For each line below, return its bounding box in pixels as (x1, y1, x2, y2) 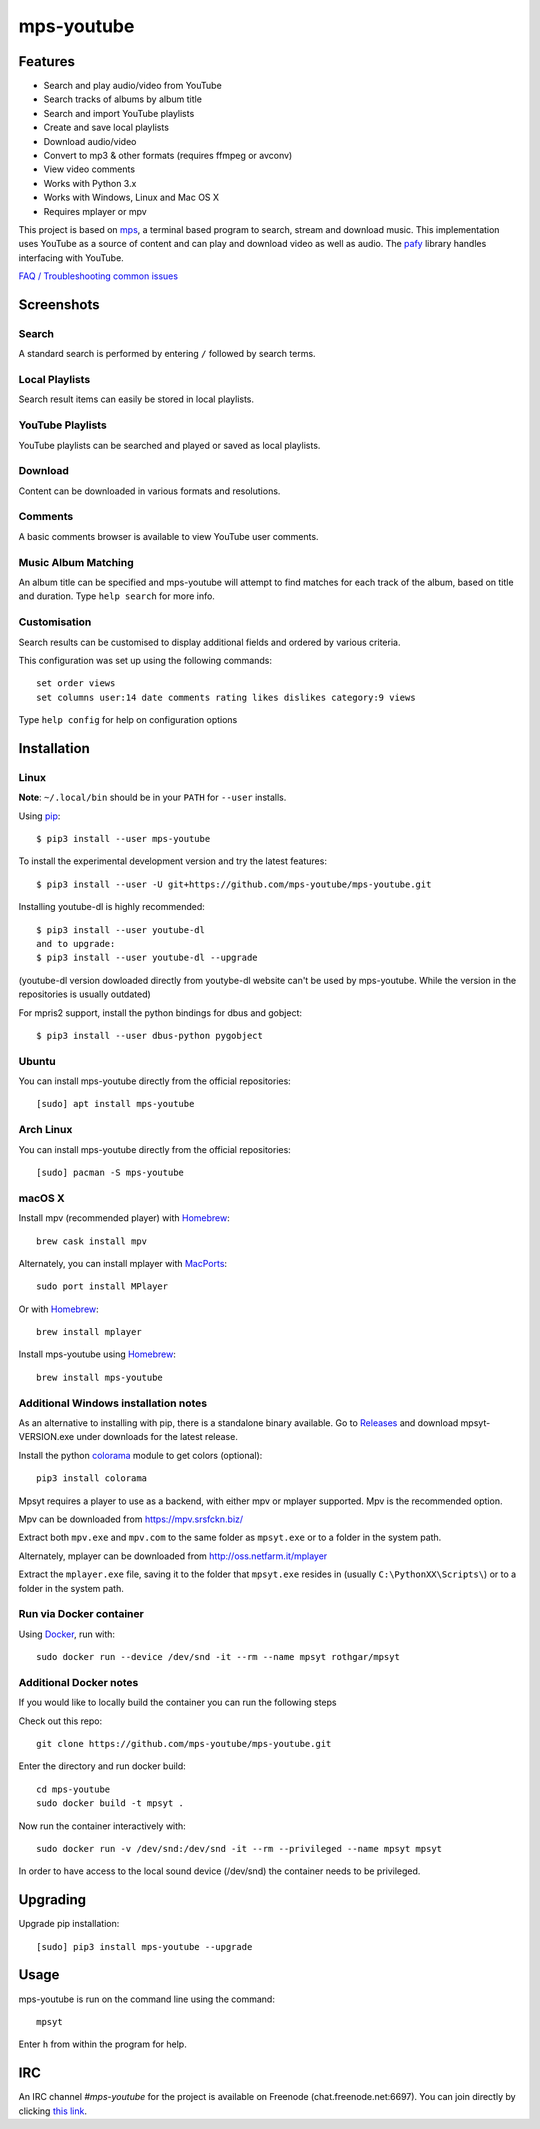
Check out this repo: (18, 1715, 103, 1727)
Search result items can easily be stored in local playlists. (18, 393, 255, 405)
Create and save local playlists (43, 121, 170, 134)
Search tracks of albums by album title (43, 93, 202, 105)
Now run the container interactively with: (18, 1820, 187, 1832)
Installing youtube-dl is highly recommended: (18, 901, 205, 913)
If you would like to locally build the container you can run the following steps (18, 1696, 337, 1709)
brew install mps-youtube (36, 1371, 164, 1383)
